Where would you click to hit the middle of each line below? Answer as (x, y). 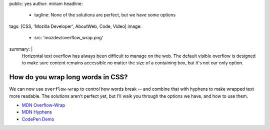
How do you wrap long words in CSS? (68, 77)
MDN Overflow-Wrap (43, 105)
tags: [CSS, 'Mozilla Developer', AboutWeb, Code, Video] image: (75, 26)
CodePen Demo (38, 119)
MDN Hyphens (37, 112)
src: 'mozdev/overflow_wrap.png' (69, 38)
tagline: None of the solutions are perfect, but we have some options (105, 15)
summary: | (21, 49)
